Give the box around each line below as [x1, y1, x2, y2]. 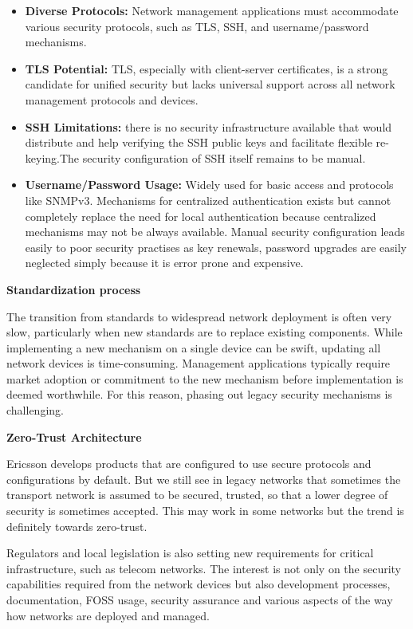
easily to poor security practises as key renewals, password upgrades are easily [25, 238, 407, 255]
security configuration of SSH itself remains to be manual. [82, 149, 366, 166]
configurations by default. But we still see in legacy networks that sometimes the [6, 470, 401, 487]
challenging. [6, 402, 64, 419]
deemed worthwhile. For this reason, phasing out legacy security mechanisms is [6, 386, 392, 403]
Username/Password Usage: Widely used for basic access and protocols [25, 176, 394, 193]
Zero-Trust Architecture [6, 428, 142, 445]
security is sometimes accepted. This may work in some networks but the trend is [6, 502, 404, 519]
